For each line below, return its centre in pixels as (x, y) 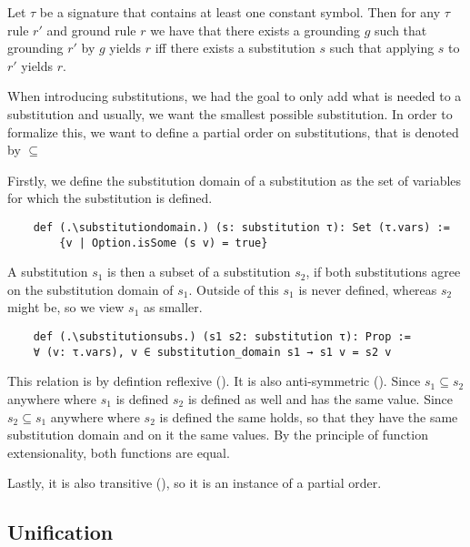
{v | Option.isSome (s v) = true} (164, 243)
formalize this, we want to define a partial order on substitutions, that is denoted (233, 132)
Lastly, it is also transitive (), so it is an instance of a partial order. (195, 483)
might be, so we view (66, 307)
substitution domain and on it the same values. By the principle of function (218, 435)
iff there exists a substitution (235, 48)
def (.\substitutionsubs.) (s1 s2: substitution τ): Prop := (222, 337)
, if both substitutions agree (383, 272)
